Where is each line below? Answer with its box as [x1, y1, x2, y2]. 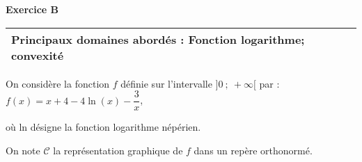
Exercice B [6, 2, 59, 16]
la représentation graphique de [53, 143, 183, 157]
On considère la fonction [6, 76, 110, 90]
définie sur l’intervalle [120, 76, 212, 90]
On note [6, 143, 40, 157]
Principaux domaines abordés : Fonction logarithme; [11, 31, 305, 47]
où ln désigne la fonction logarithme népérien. [6, 120, 201, 134]
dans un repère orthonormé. [194, 143, 313, 157]
